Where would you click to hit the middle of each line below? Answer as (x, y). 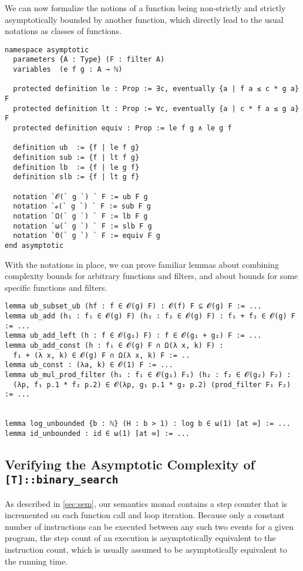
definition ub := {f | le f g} (76, 148)
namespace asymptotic (47, 50)
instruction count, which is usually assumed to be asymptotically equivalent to (146, 550)
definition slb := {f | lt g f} (76, 177)
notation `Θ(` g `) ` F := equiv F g (87, 236)
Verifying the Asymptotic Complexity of (130, 464)
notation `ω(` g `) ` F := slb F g (83, 226)
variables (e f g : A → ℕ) (68, 70)
